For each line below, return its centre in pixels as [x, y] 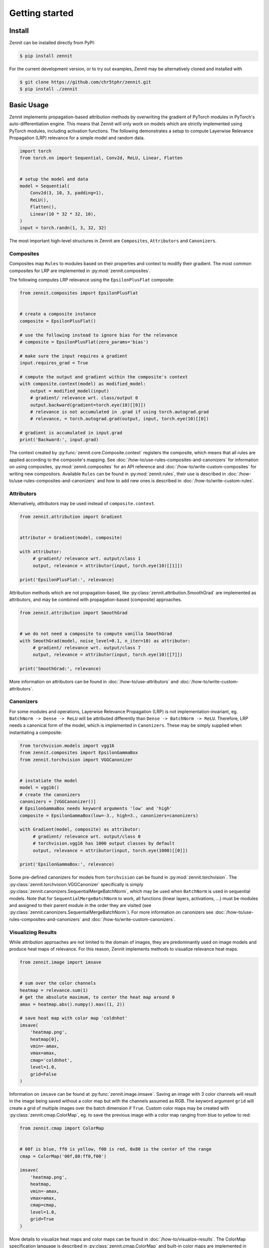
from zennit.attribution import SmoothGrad [74, 613]
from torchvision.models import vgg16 [67, 746]
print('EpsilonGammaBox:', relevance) [67, 864]
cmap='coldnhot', [51, 1060]
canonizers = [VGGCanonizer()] [58, 801]
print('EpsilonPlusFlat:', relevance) [67, 580]
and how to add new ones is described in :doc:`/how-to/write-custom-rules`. [176, 481]
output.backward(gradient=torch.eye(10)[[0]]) [88, 405]
